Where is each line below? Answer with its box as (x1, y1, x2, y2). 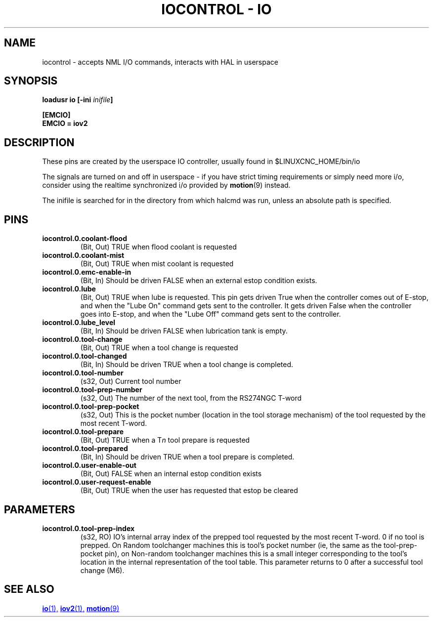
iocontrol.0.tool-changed (42, 352, 127, 361)
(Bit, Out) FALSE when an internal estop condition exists (80, 469, 262, 478)
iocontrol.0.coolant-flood (42, 234, 127, 243)
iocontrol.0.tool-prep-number (42, 385, 142, 394)
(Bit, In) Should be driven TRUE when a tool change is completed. (80, 360, 294, 369)
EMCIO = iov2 (42, 119, 88, 128)
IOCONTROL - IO (161, 1, 272, 18)
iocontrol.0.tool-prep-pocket (42, 402, 139, 411)
